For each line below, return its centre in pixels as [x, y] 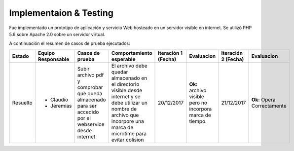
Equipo [46, 53]
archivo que [125, 115]
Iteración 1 [170, 53]
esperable [123, 59]
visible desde [127, 90]
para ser [87, 106]
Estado [20, 56]
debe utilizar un [129, 103]
